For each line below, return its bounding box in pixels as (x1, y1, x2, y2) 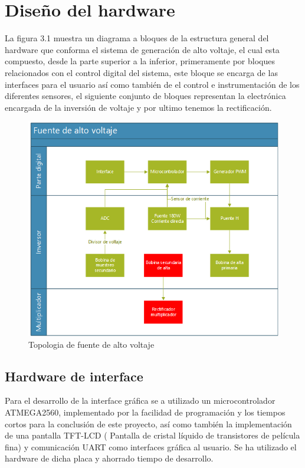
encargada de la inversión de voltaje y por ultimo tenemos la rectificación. (5, 101, 272, 113)
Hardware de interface (5, 367, 143, 385)
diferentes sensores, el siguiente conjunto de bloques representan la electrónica (5, 90, 286, 102)
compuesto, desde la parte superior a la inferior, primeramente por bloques (5, 55, 275, 67)
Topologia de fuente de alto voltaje (28, 338, 155, 350)
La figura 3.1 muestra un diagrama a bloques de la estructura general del (5, 32, 269, 44)
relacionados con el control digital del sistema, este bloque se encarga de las (5, 66, 278, 78)
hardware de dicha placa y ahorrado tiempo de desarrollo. (5, 452, 214, 464)
